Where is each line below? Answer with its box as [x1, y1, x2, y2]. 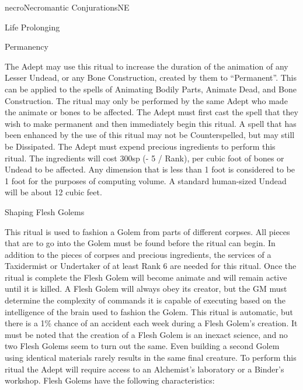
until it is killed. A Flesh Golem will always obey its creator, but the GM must [5, 282, 287, 295]
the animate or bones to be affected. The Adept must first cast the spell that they [5, 106, 298, 118]
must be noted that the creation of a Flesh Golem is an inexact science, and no [5, 328, 288, 340]
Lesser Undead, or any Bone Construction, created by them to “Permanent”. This [5, 71, 297, 84]
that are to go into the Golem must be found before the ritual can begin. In [5, 237, 276, 249]
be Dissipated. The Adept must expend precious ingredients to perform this [5, 140, 276, 152]
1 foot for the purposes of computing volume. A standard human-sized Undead [5, 174, 287, 187]
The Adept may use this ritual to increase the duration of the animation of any [5, 60, 288, 72]
